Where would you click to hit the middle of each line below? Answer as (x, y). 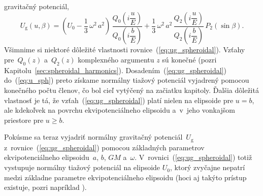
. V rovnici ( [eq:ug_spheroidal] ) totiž (193, 157)
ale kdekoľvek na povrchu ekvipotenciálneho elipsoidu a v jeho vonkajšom (120, 110)
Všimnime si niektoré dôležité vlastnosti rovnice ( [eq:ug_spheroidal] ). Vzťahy (125, 50)
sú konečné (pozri (189, 60)
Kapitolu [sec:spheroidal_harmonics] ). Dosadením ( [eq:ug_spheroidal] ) (115, 70)
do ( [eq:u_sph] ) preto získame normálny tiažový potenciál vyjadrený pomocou (127, 80)
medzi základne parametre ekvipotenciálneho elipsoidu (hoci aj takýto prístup (125, 177)
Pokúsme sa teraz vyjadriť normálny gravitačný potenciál (93, 137)
